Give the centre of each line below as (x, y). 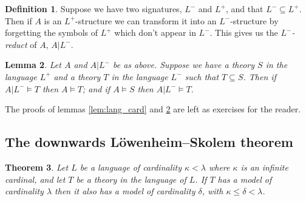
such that (202, 76)
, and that (245, 9)
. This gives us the (244, 32)
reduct (16, 44)
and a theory (77, 76)
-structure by (254, 20)
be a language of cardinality (131, 167)
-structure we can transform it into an (146, 20)
